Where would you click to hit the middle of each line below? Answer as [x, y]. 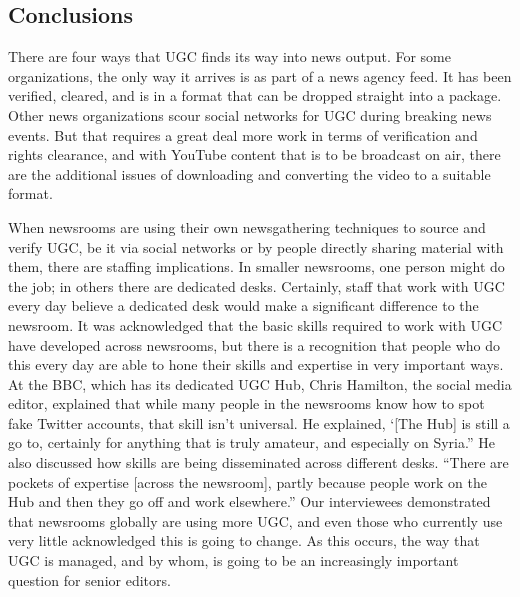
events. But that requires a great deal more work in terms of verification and [243, 134]
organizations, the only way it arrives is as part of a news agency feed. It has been [260, 75]
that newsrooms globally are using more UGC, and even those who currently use [255, 520]
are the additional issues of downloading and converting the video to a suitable [249, 173]
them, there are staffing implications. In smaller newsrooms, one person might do [256, 266]
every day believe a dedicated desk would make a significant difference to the [243, 305]
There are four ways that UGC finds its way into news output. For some [229, 56]
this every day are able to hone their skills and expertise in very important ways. [256, 364]
